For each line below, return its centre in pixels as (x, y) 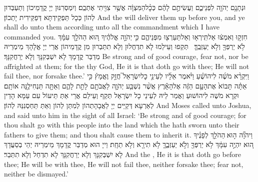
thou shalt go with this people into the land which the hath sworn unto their (122, 125)
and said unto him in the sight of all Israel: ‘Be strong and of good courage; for (125, 115)
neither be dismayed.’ (36, 174)
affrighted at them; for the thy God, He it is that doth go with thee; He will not (127, 66)
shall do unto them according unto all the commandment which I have (112, 27)
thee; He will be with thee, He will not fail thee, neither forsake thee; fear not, (124, 164)
